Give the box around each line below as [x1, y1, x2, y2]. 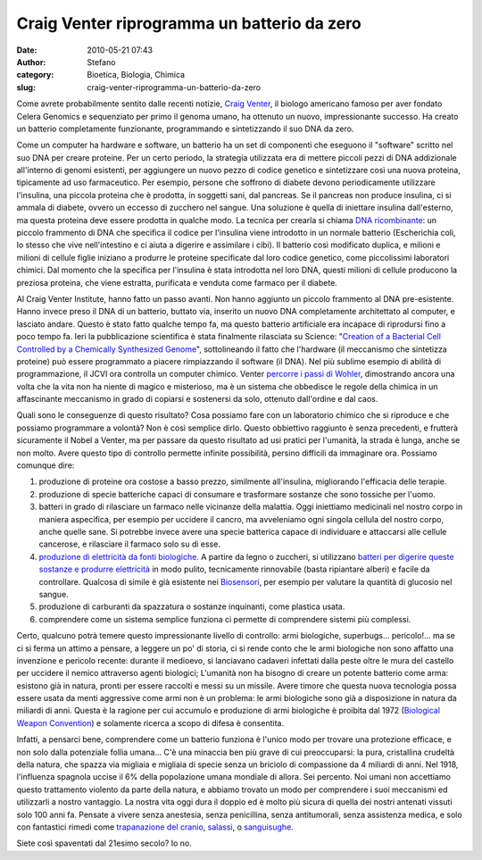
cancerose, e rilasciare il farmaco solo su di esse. [38, 539, 220, 549]
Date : [16, 45, 37, 55]
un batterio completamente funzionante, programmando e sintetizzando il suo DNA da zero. [16, 123, 354, 134]
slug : [16, 81, 36, 93]
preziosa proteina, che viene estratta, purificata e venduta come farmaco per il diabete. [16, 277, 338, 288]
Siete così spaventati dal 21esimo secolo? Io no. [16, 838, 192, 848]
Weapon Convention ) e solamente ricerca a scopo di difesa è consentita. [16, 717, 285, 728]
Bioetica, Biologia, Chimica [87, 70, 186, 80]
